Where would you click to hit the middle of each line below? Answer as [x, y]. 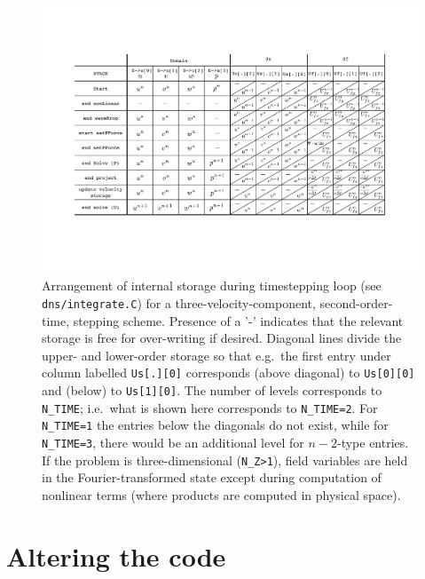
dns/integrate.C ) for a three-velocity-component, [179, 302]
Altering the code [116, 555]
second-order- [356, 302]
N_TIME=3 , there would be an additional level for [173, 442]
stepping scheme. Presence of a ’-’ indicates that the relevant [238, 320]
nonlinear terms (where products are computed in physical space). [221, 494]
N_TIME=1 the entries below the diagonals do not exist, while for [215, 425]
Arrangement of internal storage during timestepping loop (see [212, 286]
